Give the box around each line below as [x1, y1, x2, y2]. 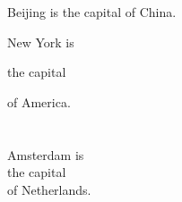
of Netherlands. [7, 180, 91, 198]
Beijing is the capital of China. [7, 3, 177, 21]
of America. [7, 92, 71, 111]
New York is [7, 32, 74, 51]
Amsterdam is [7, 145, 84, 164]
